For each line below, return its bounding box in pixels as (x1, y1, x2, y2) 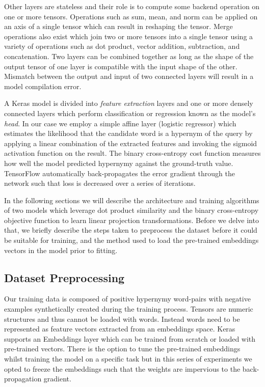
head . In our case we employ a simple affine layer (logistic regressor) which (4, 118, 236, 128)
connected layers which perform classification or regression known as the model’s (4, 107, 256, 118)
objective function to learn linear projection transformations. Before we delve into (4, 214, 259, 225)
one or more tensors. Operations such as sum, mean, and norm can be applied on (4, 11, 258, 21)
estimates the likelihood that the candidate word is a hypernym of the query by (4, 128, 253, 139)
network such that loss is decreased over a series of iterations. (4, 178, 196, 188)
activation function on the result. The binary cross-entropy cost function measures (4, 148, 261, 158)
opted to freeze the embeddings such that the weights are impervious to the (4, 363, 241, 374)
